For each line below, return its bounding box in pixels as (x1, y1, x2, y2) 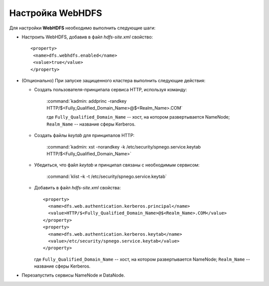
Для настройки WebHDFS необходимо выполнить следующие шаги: (9, 25, 156, 31)
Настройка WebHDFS (9, 7, 102, 18)
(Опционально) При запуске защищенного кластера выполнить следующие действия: (21, 77, 206, 83)
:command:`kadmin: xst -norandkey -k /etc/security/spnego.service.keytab (46, 143, 201, 149)
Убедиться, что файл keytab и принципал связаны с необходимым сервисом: (34, 162, 200, 168)
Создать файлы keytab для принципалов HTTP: (34, 133, 134, 139)
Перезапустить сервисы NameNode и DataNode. (21, 272, 126, 279)
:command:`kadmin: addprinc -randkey (46, 98, 127, 104)
